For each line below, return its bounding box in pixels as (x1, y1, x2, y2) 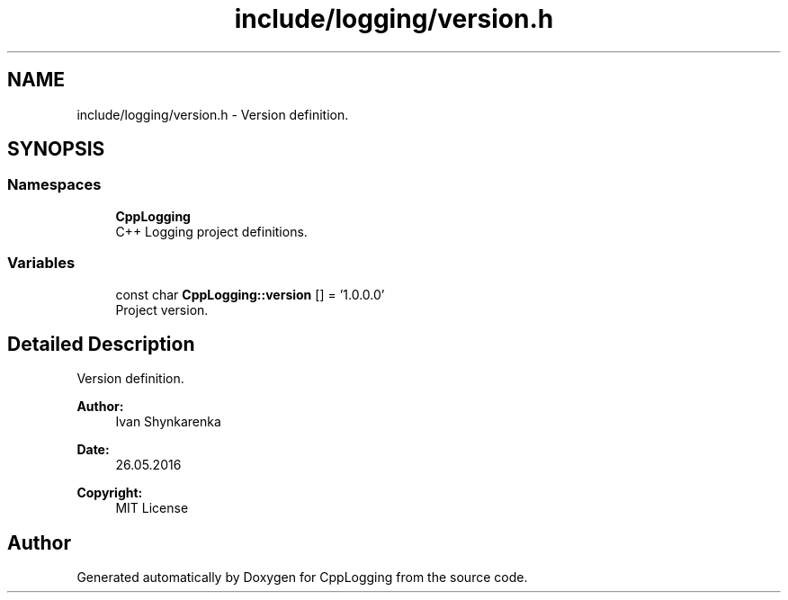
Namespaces (7, 175, 102, 194)
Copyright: (76, 485, 143, 501)
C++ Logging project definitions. (115, 223, 308, 239)
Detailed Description (7, 332, 195, 355)
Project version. (115, 301, 209, 318)
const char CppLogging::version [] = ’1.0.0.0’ (115, 286, 385, 302)
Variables (7, 254, 76, 273)
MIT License (115, 500, 189, 516)
